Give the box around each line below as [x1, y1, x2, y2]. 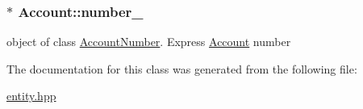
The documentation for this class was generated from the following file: [6, 60, 357, 77]
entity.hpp [6, 87, 56, 104]
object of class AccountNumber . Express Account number [6, 33, 291, 50]
